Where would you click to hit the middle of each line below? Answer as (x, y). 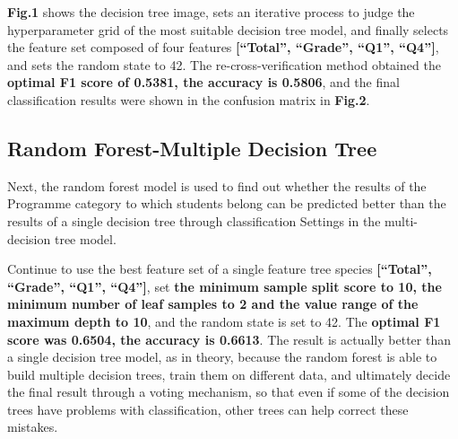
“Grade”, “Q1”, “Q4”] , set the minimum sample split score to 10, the (225, 286)
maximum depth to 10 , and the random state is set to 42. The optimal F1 (224, 321)
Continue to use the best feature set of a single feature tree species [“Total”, (220, 269)
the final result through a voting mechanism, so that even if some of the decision (229, 392)
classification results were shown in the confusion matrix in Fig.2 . (189, 99)
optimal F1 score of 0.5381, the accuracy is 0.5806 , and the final (203, 82)
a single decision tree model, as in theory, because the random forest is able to (222, 357)
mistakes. (33, 427)
